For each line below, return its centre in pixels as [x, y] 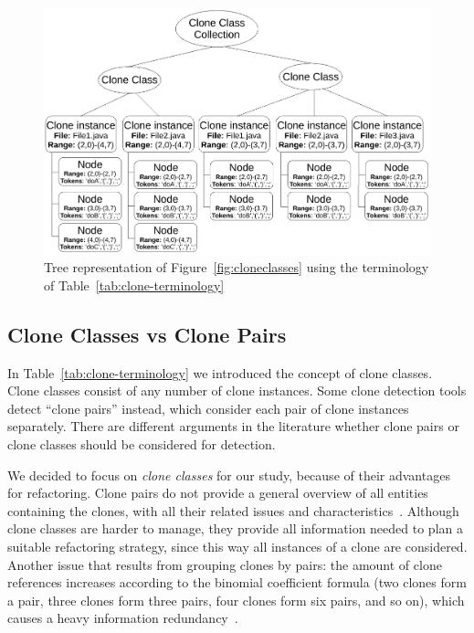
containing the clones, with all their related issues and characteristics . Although [233, 510]
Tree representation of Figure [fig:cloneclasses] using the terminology [237, 267]
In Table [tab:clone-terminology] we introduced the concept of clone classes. [220, 372]
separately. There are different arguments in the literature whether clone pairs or [233, 426]
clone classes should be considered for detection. [142, 444]
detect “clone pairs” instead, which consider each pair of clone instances [208, 408]
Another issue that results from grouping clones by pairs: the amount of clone [225, 564]
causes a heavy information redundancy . [123, 618]
